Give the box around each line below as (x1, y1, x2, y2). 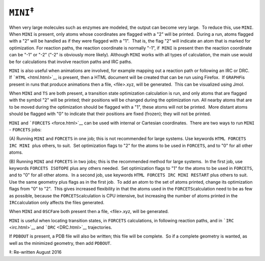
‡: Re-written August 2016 (9, 249, 62, 255)
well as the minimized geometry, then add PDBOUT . (9, 240, 112, 246)
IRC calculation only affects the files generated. (9, 199, 105, 205)
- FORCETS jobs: (9, 127, 42, 133)
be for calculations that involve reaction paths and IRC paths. (9, 59, 132, 65)
